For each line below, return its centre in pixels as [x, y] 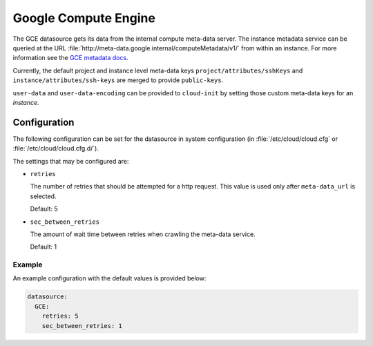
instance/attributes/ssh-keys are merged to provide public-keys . [118, 80]
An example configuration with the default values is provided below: [109, 278]
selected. [43, 196]
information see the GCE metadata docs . [70, 58]
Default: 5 [44, 209]
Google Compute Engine [84, 18]
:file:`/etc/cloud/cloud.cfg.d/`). [56, 148]
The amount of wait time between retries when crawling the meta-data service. [143, 234]
